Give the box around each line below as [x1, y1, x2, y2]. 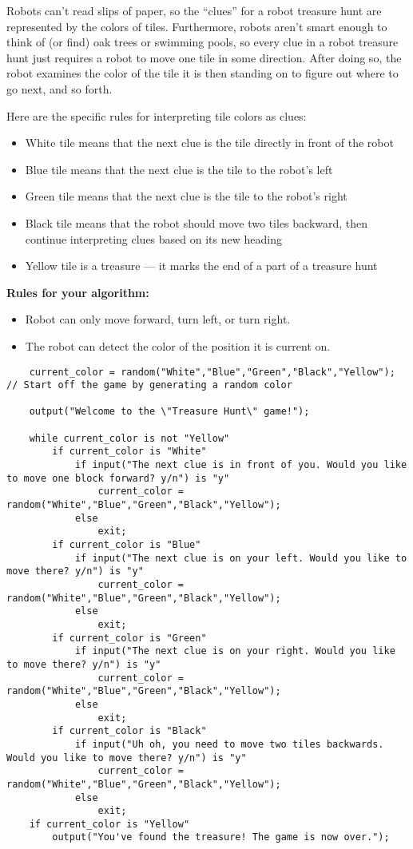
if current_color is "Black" [52, 725, 207, 737]
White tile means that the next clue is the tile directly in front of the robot [25, 134, 394, 151]
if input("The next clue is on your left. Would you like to [74, 552, 407, 564]
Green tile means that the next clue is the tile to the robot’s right [25, 188, 347, 204]
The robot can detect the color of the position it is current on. [25, 337, 331, 354]
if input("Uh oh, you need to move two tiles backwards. [74, 738, 384, 750]
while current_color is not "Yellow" [29, 432, 230, 444]
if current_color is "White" [52, 446, 207, 458]
